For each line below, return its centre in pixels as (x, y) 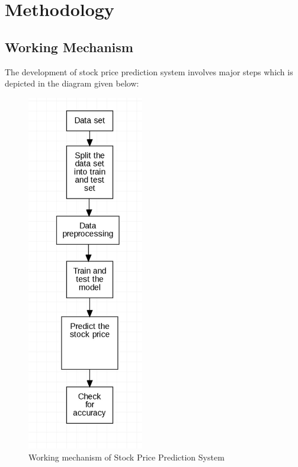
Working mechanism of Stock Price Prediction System (126, 457)
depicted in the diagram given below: (72, 83)
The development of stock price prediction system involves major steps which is (149, 71)
